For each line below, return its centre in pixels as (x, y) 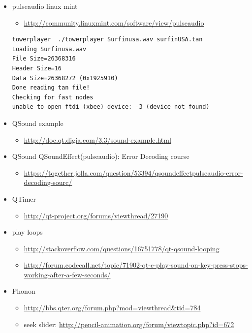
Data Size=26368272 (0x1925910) (65, 78)
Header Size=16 (37, 68)
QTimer (24, 198)
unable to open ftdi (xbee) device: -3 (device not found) (111, 107)
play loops (27, 232)
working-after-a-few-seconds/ (67, 274)
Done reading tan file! (51, 88)
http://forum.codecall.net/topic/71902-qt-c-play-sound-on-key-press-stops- (136, 265)
